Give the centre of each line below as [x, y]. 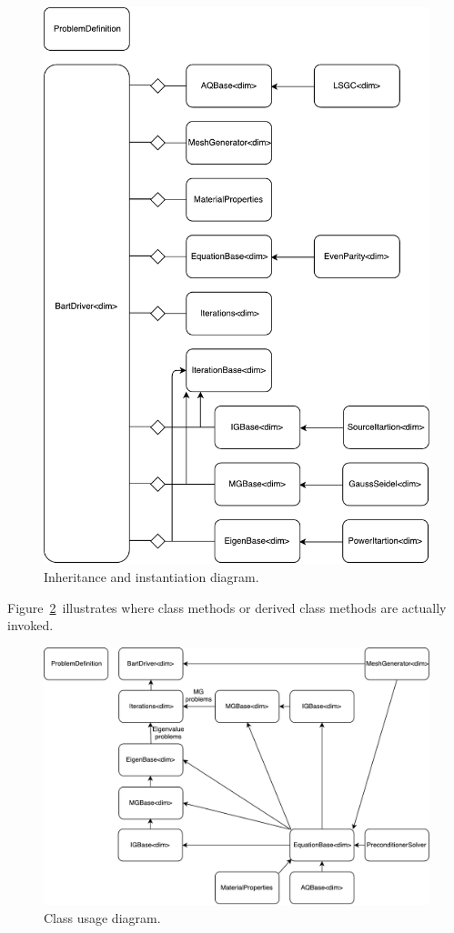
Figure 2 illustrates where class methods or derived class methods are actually [227, 607]
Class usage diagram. [102, 917]
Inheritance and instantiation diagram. [151, 576]
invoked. [30, 625]
